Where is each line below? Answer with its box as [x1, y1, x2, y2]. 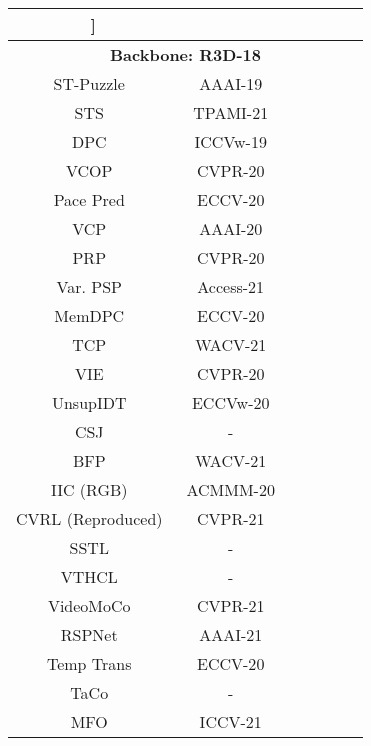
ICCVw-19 [194, 130, 267, 153]
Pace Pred [53, 188, 125, 211]
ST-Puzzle [53, 72, 125, 95]
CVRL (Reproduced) [16, 507, 163, 530]
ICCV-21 [199, 710, 262, 733]
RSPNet [60, 623, 118, 646]
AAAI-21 [199, 623, 263, 646]
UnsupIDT [51, 391, 127, 414]
